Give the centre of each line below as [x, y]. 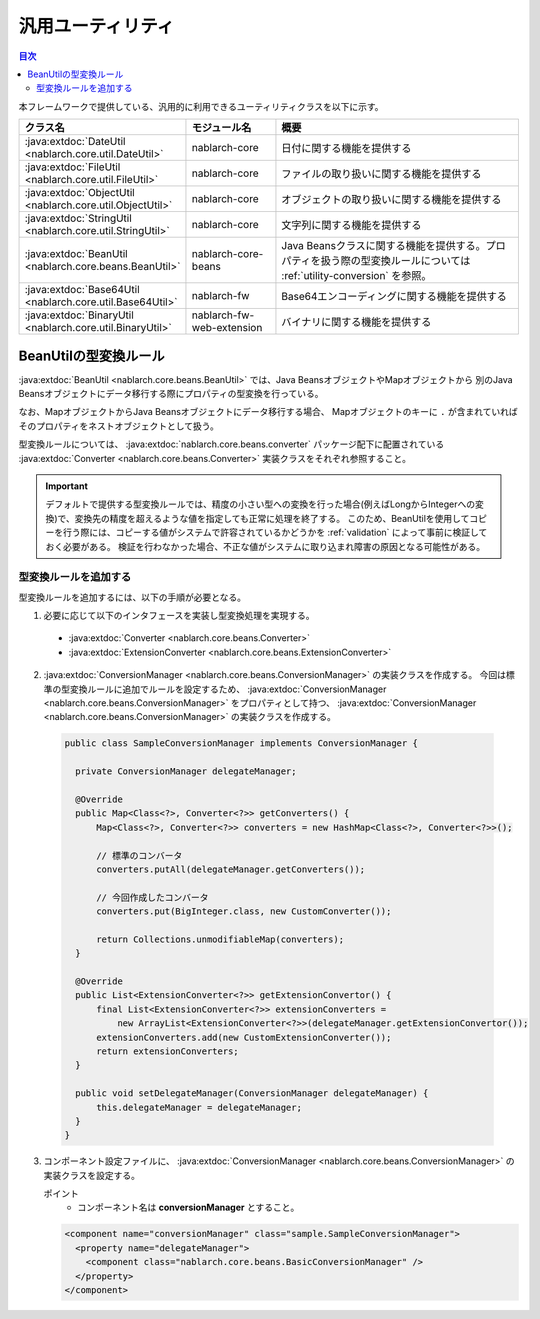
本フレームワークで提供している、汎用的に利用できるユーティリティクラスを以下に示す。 [201, 106]
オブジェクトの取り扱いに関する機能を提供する [391, 200]
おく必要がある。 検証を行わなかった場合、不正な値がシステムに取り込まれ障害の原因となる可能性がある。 [265, 546]
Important [67, 486]
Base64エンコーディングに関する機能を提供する [394, 297]
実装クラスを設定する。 [91, 1175]
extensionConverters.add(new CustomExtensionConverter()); [244, 1037]
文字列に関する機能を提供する [351, 225]
